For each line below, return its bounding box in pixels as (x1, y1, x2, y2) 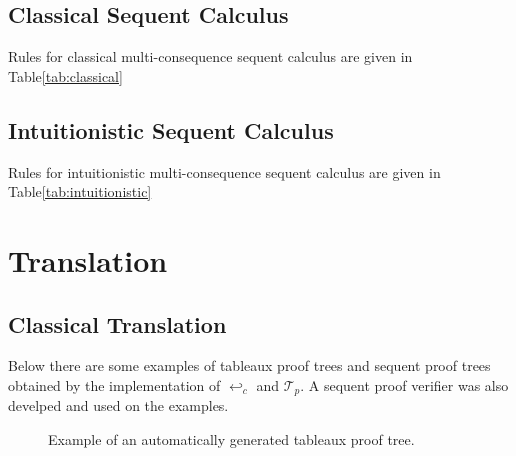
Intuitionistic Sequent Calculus (8, 114, 334, 145)
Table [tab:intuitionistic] (8, 181, 152, 202)
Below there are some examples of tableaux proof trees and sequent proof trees (8, 355, 491, 376)
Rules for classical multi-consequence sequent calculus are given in (8, 46, 413, 67)
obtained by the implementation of (8, 374, 221, 395)
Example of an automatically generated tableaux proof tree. (48, 429, 415, 449)
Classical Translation (8, 308, 227, 339)
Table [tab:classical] (8, 65, 123, 86)
